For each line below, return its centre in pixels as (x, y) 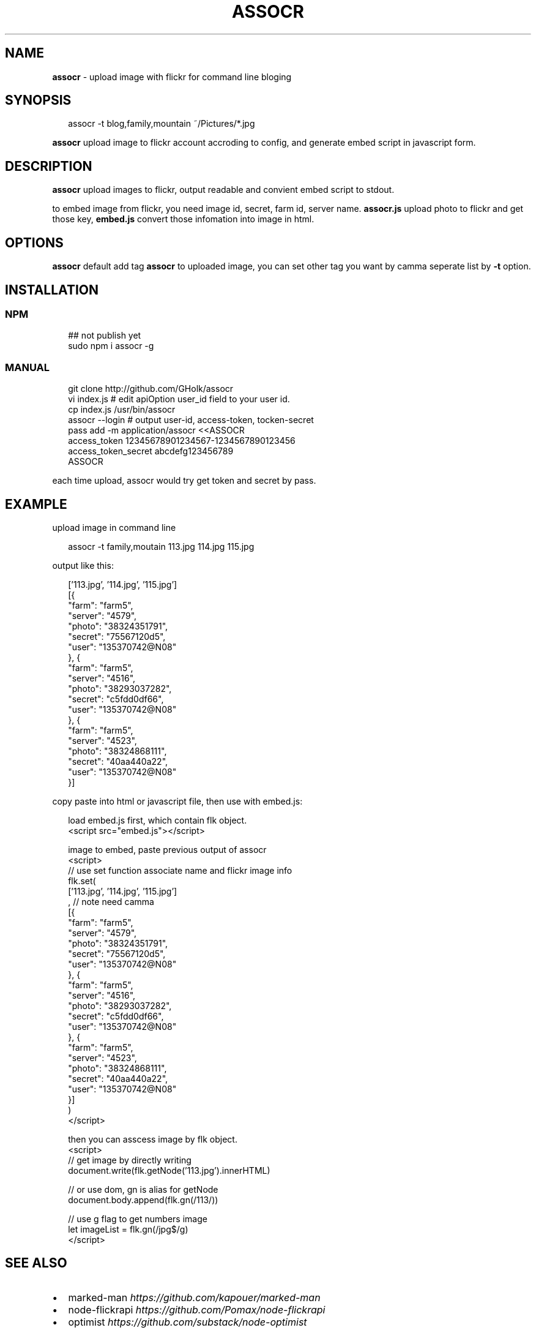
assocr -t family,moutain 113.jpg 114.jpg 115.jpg (161, 546)
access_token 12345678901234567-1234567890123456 (182, 441)
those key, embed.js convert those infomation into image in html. (183, 219)
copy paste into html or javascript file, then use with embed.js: (177, 801)
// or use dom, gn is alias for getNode (143, 1189)
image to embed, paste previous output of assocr (167, 849)
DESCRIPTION (49, 166)
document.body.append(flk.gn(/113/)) (143, 1200)
